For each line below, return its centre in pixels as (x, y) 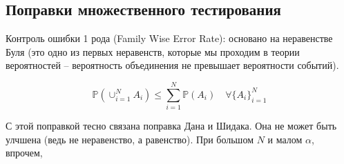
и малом (285, 139)
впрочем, (24, 153)
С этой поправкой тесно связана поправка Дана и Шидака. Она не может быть (171, 126)
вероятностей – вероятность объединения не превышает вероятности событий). (172, 65)
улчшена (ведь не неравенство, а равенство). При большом (130, 139)
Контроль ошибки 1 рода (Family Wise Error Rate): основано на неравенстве (169, 38)
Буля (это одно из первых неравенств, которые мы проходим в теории (153, 51)
